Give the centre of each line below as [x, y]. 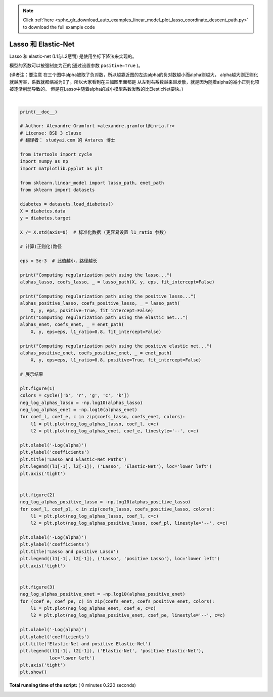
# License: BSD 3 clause [51, 133]
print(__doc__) [39, 112]
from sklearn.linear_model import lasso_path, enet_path [92, 183]
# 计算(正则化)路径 [41, 247]
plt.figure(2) [37, 495]
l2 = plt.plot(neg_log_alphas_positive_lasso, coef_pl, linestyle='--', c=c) [129, 523]
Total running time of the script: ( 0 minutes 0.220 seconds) [73, 685]
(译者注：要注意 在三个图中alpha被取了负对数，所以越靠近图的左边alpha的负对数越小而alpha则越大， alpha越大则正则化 [134, 75]
